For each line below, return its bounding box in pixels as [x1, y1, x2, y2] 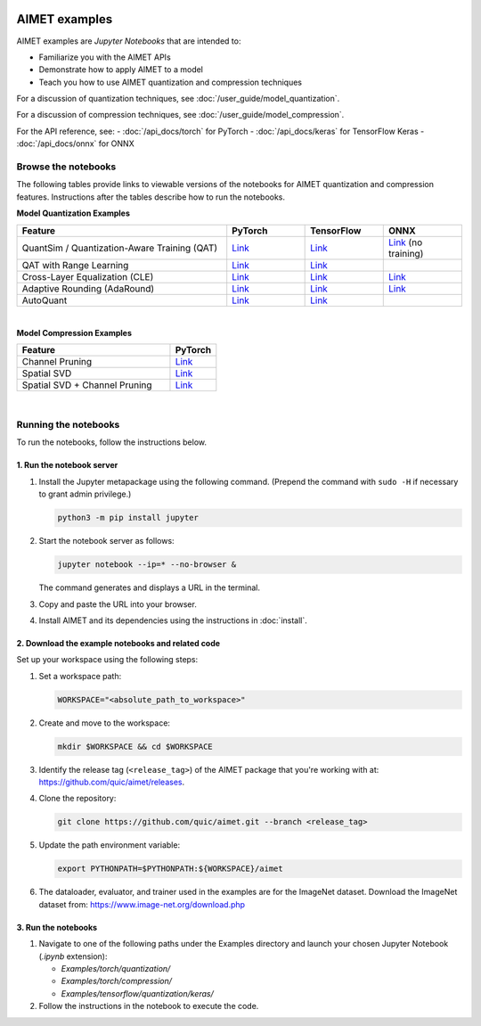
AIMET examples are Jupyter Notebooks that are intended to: [16, 36, 241, 46]
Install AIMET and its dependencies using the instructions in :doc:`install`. [38, 615, 307, 626]
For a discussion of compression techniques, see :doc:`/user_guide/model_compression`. [16, 110, 345, 120]
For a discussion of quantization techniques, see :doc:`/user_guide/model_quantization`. [16, 94, 340, 104]
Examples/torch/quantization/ [61, 963, 171, 973]
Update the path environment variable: [38, 840, 181, 850]
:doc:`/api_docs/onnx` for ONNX [16, 138, 135, 149]
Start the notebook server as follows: [38, 536, 175, 546]
